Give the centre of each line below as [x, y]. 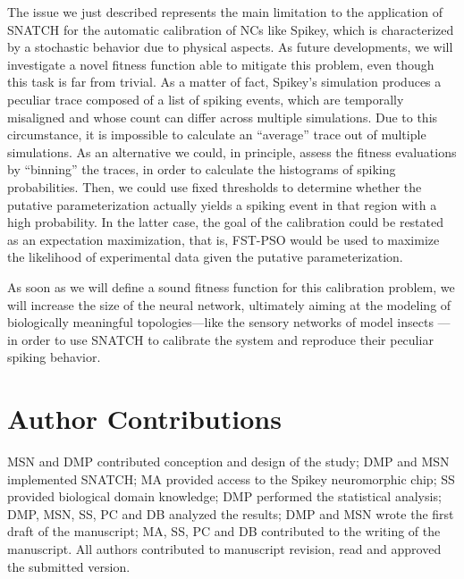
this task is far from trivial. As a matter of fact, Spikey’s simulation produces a [224, 82]
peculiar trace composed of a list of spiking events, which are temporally [206, 99]
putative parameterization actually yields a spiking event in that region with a [222, 204]
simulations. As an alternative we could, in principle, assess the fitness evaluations [232, 151]
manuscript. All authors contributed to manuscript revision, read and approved [224, 548]
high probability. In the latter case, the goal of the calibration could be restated [226, 222]
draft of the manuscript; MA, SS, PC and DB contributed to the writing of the [224, 531]
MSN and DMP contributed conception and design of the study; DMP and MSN [228, 461]
